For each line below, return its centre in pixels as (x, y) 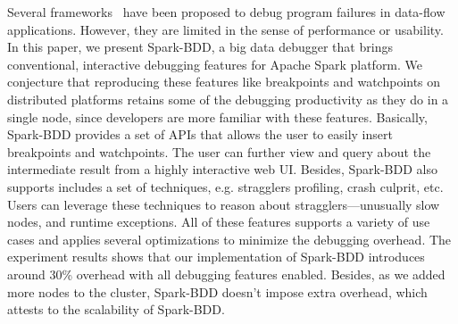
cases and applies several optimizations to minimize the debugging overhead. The (229, 239)
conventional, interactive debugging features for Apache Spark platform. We (215, 64)
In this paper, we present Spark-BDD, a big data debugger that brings (200, 47)
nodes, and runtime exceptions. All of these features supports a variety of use (219, 222)
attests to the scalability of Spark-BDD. (116, 309)
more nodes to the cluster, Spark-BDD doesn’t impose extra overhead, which (217, 291)
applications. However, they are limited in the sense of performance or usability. (225, 29)
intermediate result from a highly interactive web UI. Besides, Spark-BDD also (222, 169)
